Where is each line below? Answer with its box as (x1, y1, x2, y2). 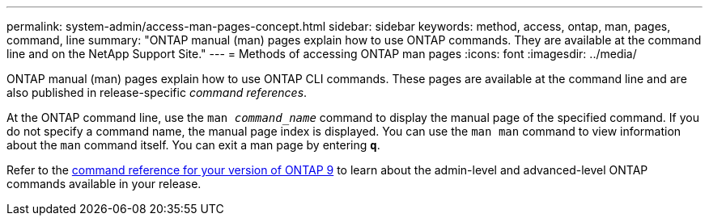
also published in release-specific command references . (6, 86, 308, 99)
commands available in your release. (6, 177, 202, 191)
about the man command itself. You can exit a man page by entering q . (6, 138, 380, 152)
